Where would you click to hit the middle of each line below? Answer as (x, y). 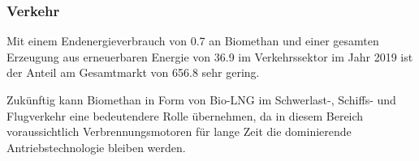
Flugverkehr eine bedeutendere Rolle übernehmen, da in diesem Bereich (185, 115)
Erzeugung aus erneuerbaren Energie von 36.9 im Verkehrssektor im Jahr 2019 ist (210, 56)
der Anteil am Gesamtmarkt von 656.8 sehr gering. (133, 72)
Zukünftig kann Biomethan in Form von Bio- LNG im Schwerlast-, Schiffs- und (201, 100)
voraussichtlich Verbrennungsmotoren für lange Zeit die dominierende (179, 131)
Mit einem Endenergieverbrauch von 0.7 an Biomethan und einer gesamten (193, 41)
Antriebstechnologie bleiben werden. (96, 147)
